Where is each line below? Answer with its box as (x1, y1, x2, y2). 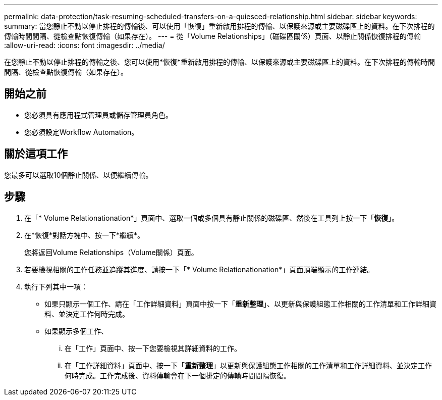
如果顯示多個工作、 (44, 326, 108, 335)
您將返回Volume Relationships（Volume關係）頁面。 (24, 247, 198, 257)
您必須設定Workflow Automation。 (24, 127, 139, 136)
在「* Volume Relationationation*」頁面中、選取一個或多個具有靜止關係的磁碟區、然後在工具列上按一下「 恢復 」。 (24, 213, 399, 222)
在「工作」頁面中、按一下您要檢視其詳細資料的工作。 (65, 343, 241, 353)
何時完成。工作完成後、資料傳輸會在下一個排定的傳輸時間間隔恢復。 (65, 371, 291, 380)
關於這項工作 (4, 147, 68, 161)
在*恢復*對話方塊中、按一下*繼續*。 (24, 230, 145, 239)
